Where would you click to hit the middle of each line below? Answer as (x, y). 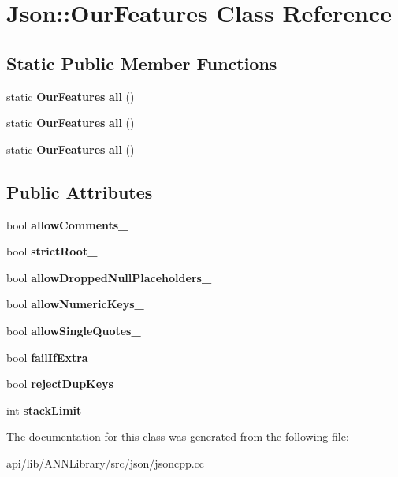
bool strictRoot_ (52, 251)
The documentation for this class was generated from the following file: (178, 436)
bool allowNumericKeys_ (75, 304)
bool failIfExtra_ (52, 357)
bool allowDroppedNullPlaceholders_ (109, 277)
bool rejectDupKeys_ (65, 384)
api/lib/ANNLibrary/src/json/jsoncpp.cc (106, 462)
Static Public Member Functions (142, 63)
